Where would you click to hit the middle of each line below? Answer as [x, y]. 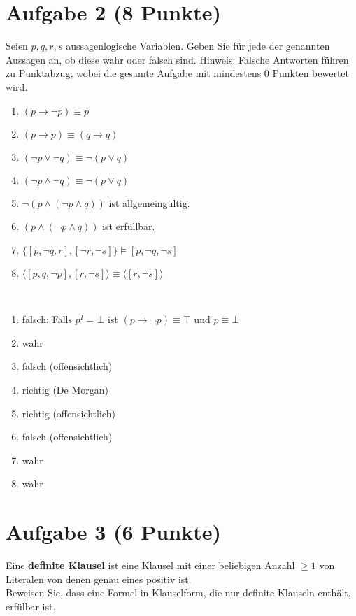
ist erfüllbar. [129, 226]
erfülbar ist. [31, 606]
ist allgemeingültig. [149, 202]
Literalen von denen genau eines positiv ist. [99, 579]
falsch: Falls [47, 319]
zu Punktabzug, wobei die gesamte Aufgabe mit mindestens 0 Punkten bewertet [178, 73]
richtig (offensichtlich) [69, 413]
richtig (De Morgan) [65, 390]
